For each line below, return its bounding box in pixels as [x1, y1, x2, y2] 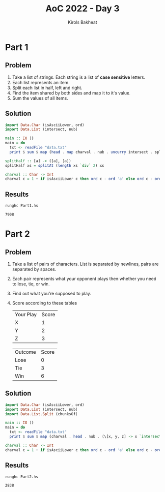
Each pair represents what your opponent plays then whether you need [12, 276, 157, 281]
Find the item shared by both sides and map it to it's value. [12, 90, 131, 96]
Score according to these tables [12, 300, 77, 306]
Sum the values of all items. [12, 95, 68, 101]
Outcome [14, 349, 36, 355]
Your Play [14, 311, 37, 318]
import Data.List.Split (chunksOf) [5, 411, 78, 416]
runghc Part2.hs [5, 474, 38, 479]
